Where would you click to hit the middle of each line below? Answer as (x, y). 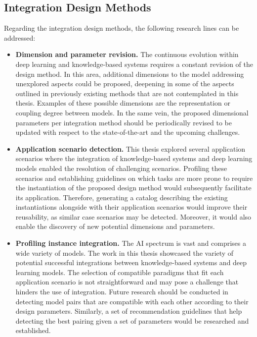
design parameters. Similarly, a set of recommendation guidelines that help (129, 311)
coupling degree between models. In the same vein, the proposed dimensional (132, 112)
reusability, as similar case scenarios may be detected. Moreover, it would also (133, 216)
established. (33, 330)
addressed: (20, 37)
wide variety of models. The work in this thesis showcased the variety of (125, 253)
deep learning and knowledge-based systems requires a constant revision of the (134, 64)
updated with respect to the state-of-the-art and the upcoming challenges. (128, 132)
